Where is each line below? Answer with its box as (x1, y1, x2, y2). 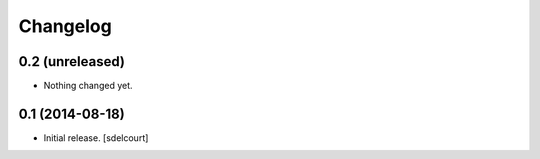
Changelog (18, 15, 112, 37)
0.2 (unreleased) (18, 53, 125, 70)
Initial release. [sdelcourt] (43, 131, 149, 144)
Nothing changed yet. (43, 80, 134, 92)
